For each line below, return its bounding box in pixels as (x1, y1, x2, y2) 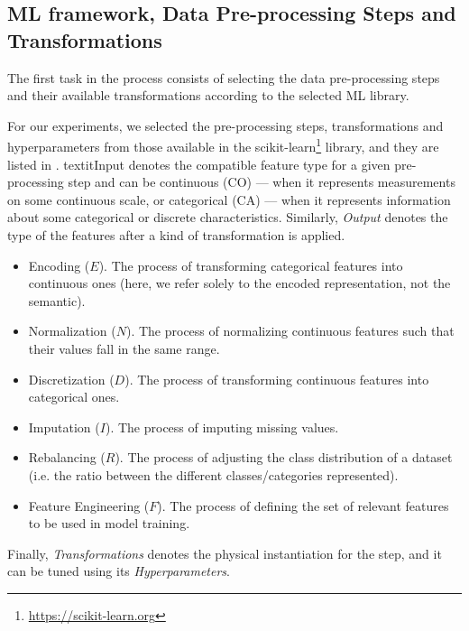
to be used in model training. (28, 514, 190, 533)
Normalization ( (28, 321, 116, 340)
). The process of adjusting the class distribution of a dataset (115, 448, 453, 467)
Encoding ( (28, 255, 90, 274)
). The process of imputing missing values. (105, 417, 339, 436)
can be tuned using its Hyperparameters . (7, 561, 231, 580)
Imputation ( (28, 417, 100, 436)
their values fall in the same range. (28, 339, 220, 357)
